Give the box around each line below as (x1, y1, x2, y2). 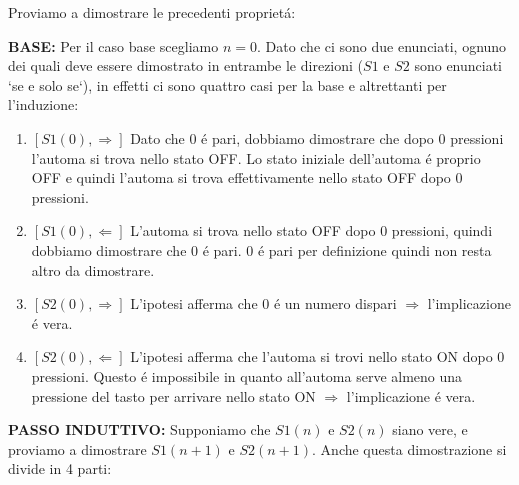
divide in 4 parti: (8, 458, 112, 479)
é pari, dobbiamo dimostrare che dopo (201, 127, 434, 148)
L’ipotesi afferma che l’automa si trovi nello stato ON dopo (130, 346, 493, 367)
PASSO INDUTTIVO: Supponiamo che (8, 419, 271, 440)
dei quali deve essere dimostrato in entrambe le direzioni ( (8, 55, 364, 76)
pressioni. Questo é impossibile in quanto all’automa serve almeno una (31, 365, 463, 386)
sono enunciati (414, 55, 503, 76)
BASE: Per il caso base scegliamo (8, 35, 219, 56)
